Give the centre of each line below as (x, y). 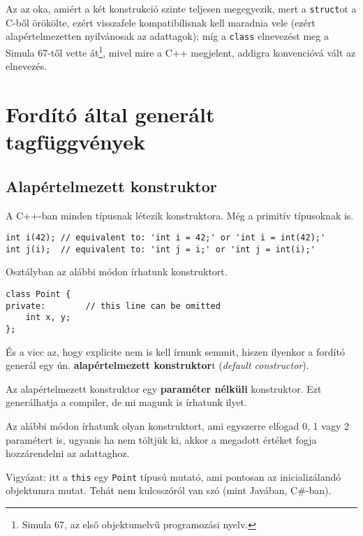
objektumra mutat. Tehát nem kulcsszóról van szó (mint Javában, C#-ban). (169, 490)
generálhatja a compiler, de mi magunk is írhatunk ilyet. (126, 402)
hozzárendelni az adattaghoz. (68, 453)
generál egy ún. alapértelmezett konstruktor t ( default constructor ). (157, 365)
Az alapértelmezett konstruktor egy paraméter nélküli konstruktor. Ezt (164, 388)
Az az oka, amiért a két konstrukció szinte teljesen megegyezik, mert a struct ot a (181, 8)
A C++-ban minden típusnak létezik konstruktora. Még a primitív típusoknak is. (180, 215)
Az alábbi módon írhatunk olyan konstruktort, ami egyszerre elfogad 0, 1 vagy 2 (177, 426)
